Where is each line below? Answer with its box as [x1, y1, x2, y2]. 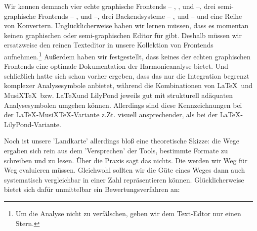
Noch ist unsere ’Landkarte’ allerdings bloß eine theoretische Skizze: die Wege [4, 136, 239, 146]
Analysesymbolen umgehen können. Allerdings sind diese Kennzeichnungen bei [4, 99, 242, 110]
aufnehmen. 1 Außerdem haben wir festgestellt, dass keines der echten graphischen [4, 49, 251, 61]
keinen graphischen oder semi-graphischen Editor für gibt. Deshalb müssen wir [4, 30, 242, 40]
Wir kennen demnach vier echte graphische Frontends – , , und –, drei [4, 1, 215, 11]
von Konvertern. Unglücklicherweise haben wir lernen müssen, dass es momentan [4, 20, 249, 31]
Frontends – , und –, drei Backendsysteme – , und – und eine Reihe [38, 10, 242, 21]
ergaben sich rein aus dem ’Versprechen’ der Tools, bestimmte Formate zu [4, 145, 228, 155]
